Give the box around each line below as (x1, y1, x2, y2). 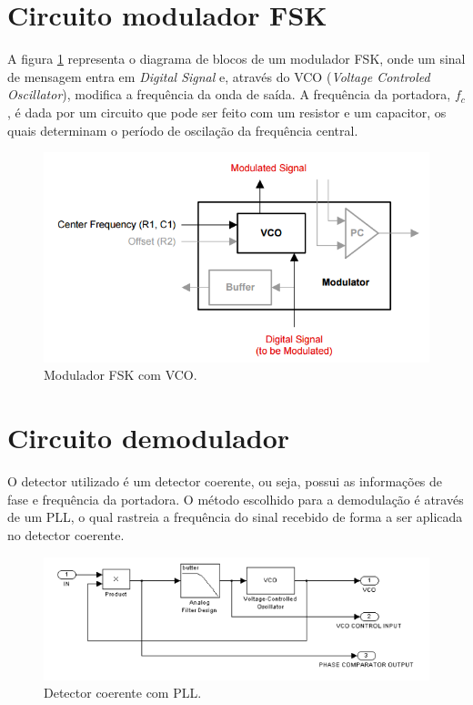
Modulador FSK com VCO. (44, 365, 197, 384)
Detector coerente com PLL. (44, 683, 202, 702)
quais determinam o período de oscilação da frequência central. (7, 120, 358, 139)
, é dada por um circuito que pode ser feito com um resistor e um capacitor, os (7, 102, 447, 121)
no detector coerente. (7, 525, 125, 544)
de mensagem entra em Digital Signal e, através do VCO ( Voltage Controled (7, 66, 430, 86)
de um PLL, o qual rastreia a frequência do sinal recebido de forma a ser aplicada (7, 507, 463, 526)
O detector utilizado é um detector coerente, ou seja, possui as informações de (7, 472, 443, 491)
